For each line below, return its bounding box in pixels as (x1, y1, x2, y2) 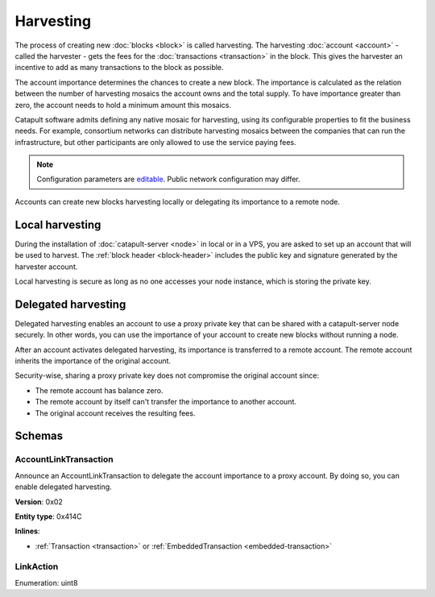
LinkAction (14, 561, 59, 572)
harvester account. (14, 262, 78, 272)
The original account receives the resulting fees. (35, 408, 196, 418)
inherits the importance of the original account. (14, 356, 172, 366)
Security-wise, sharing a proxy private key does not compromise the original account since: (14, 371, 320, 380)
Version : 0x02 (14, 496, 64, 507)
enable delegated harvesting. (14, 482, 112, 491)
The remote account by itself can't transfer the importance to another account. (35, 397, 297, 407)
